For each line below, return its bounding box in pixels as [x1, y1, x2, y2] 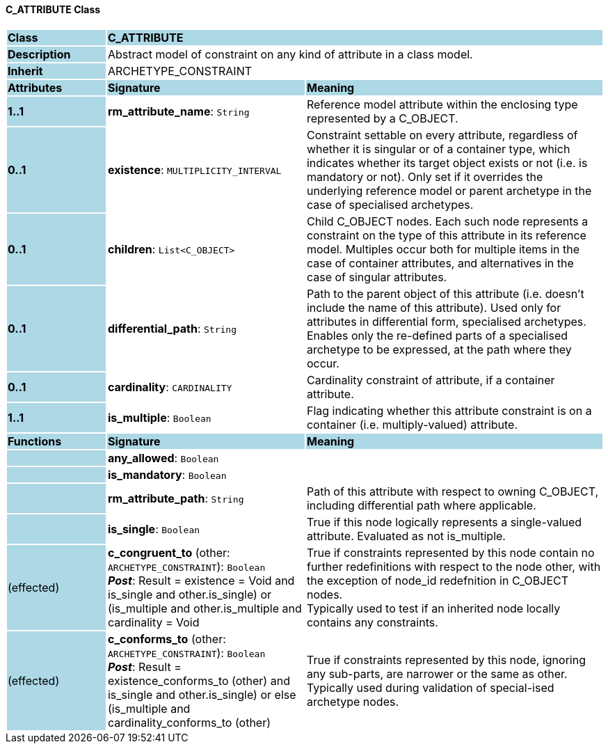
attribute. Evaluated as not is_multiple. [306, 528, 506, 543]
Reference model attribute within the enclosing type [306, 97, 578, 111]
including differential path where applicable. [306, 498, 536, 512]
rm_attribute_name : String [107, 104, 250, 118]
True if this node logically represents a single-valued [306, 514, 582, 529]
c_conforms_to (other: [107, 631, 226, 646]
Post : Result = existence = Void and [107, 573, 295, 588]
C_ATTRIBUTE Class [6, 3, 101, 15]
